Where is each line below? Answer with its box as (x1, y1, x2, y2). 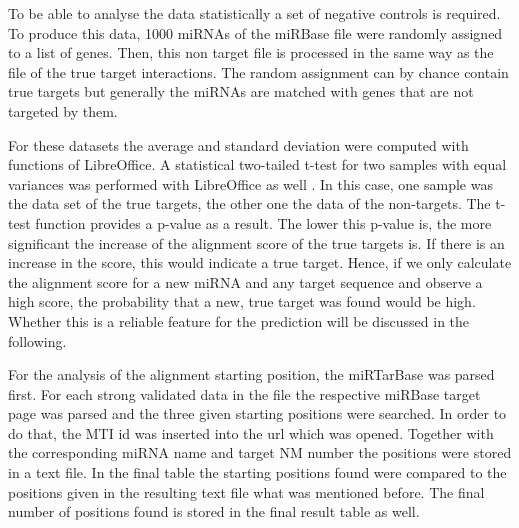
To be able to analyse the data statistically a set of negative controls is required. (8, 3, 501, 23)
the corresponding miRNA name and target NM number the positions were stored (8, 442, 512, 463)
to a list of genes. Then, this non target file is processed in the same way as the (8, 42, 494, 63)
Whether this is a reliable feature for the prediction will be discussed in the (8, 310, 470, 331)
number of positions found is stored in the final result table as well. (8, 501, 420, 522)
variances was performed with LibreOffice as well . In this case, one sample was (8, 173, 493, 194)
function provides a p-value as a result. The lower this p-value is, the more (35, 212, 492, 233)
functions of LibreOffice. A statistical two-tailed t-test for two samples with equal (8, 154, 507, 175)
